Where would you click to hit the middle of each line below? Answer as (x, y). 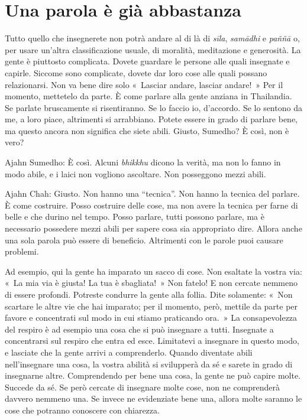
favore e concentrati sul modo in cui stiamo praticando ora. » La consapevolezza (151, 318)
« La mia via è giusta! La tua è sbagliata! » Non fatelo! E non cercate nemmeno (151, 283)
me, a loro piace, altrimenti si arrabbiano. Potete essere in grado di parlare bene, (151, 119)
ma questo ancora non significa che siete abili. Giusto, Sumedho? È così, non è (147, 130)
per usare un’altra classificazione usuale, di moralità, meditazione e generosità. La (153, 49)
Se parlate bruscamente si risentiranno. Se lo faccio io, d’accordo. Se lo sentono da (153, 107)
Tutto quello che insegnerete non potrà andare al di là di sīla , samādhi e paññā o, (152, 38)
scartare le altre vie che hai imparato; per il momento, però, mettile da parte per (151, 306)
